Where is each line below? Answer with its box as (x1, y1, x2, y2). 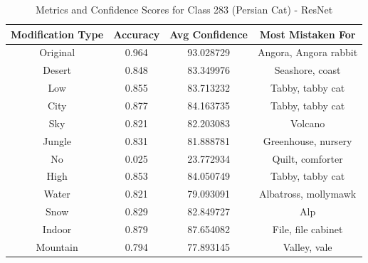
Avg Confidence (169, 26, 248, 41)
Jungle (43, 133, 72, 148)
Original (39, 45, 75, 60)
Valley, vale (283, 239, 332, 254)
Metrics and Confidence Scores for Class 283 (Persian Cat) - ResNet (36, 2, 333, 16)
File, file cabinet (272, 221, 343, 236)
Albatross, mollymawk (258, 186, 357, 201)
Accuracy (113, 26, 160, 41)
